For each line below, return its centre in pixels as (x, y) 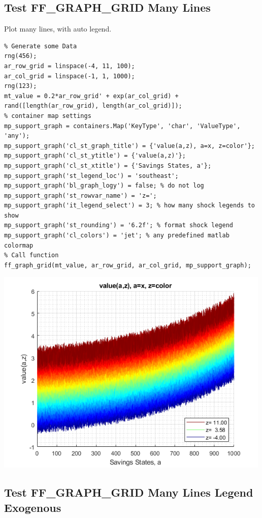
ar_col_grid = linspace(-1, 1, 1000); (70, 76)
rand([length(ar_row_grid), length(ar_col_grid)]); (93, 106)
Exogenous (33, 507)
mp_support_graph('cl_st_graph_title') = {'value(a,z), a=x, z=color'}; (129, 146)
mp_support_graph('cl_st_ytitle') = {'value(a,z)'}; (95, 156)
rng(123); (21, 86)
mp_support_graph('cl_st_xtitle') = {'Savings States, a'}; (108, 165)
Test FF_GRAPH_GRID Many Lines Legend (129, 492)
